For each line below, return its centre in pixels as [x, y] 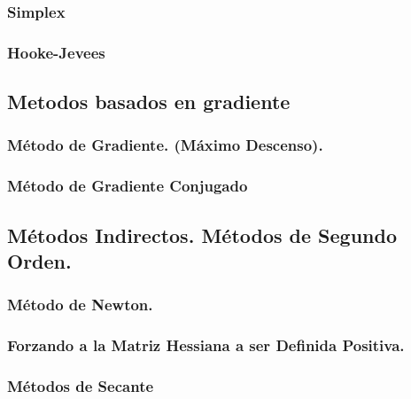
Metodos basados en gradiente [149, 102]
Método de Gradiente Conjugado [128, 186]
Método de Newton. [80, 305]
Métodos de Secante [81, 385]
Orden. [39, 260]
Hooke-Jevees [56, 52]
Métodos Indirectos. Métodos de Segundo [202, 235]
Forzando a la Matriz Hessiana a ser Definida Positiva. [206, 345]
